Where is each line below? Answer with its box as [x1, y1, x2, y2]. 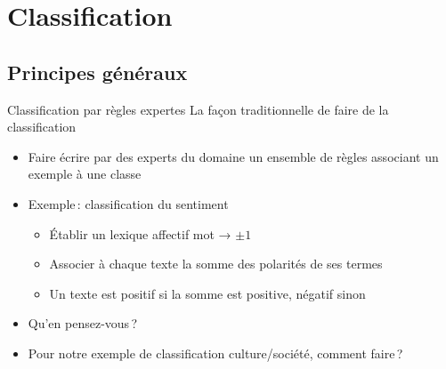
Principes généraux [7, 58, 188, 85]
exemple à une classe [28, 164, 142, 183]
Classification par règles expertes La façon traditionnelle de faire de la [7, 100, 389, 118]
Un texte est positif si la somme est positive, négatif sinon [49, 284, 366, 302]
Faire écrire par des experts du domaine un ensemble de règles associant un [28, 147, 439, 165]
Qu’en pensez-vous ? [28, 314, 138, 333]
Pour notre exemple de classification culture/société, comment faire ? [28, 343, 403, 362]
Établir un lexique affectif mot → [49, 224, 231, 243]
